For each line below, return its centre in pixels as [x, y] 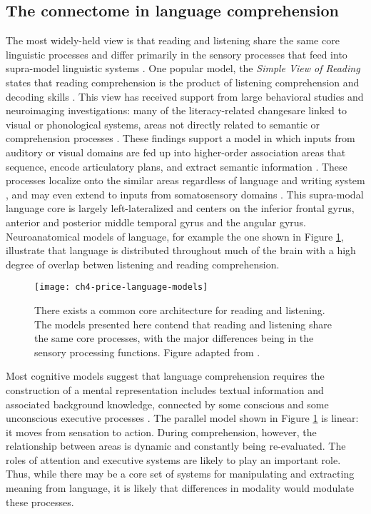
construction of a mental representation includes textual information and [165, 389]
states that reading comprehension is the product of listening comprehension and [183, 82]
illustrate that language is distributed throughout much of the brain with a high [181, 250]
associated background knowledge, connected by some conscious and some [167, 404]
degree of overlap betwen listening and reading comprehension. [143, 264]
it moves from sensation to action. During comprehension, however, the [161, 432]
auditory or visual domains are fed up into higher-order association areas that [176, 152]
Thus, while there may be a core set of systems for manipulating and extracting [180, 474]
